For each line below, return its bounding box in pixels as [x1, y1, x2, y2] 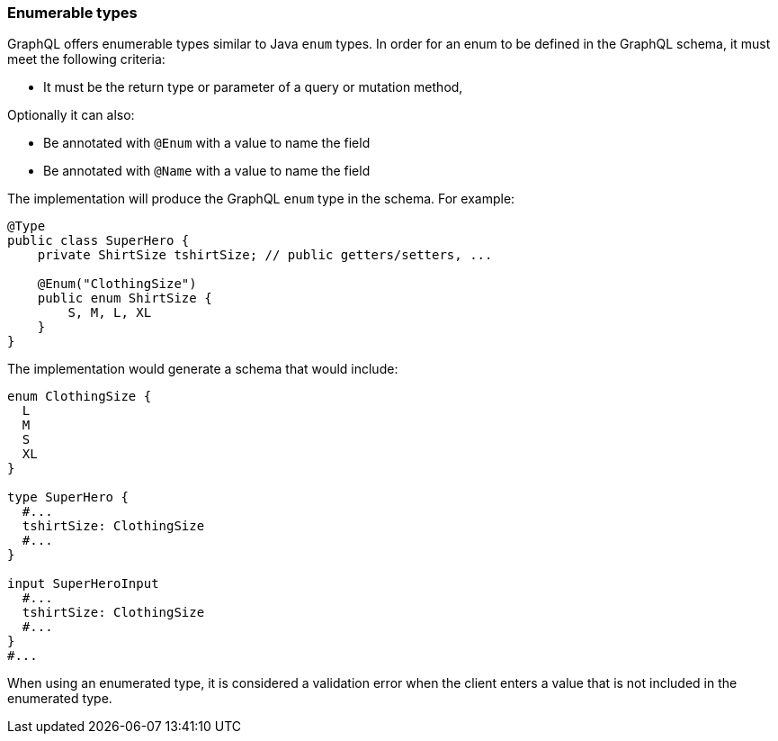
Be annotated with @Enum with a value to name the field [43, 135, 371, 151]
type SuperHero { [7, 490, 129, 505]
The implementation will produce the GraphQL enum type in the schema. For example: [7, 191, 515, 207]
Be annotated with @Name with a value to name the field [43, 163, 371, 179]
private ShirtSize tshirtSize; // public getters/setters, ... [37, 248, 493, 263]
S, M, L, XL [67, 305, 152, 321]
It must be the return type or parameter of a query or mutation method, [43, 79, 463, 95]
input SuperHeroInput [7, 576, 159, 592]
